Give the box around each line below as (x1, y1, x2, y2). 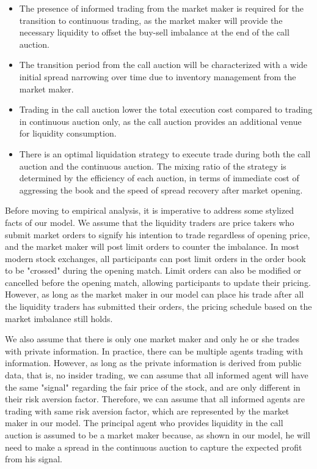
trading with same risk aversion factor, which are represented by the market (5, 404, 290, 417)
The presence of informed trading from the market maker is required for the (19, 2, 304, 14)
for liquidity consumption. (19, 127, 117, 140)
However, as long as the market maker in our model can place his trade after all (5, 288, 304, 301)
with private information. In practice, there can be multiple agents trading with (5, 344, 303, 357)
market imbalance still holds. (5, 312, 113, 325)
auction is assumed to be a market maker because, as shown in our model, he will (5, 429, 310, 441)
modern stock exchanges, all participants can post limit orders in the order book (5, 252, 306, 265)
